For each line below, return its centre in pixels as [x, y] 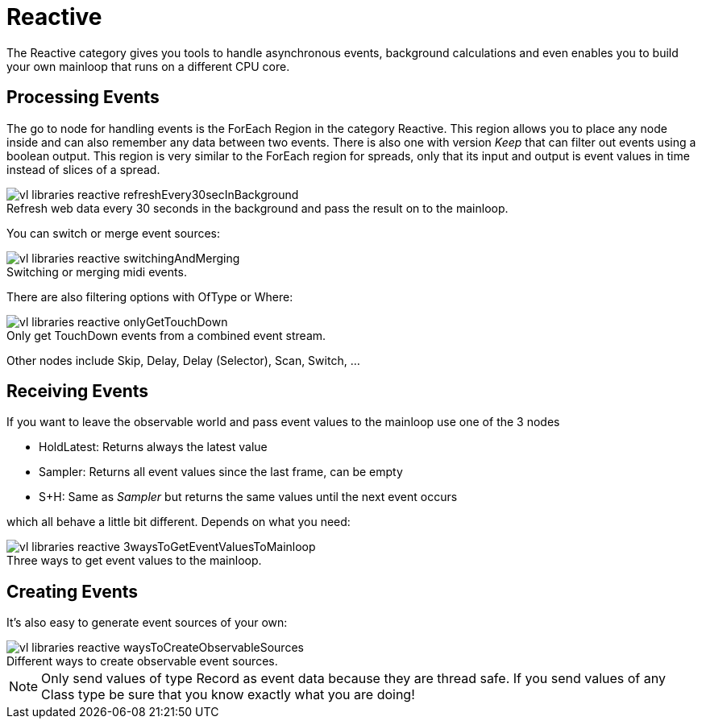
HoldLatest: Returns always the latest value [153, 447]
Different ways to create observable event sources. [142, 661]
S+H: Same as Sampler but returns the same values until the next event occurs [248, 497]
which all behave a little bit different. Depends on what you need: [179, 522]
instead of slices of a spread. [83, 169]
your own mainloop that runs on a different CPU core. [148, 66]
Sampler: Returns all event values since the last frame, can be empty [221, 472]
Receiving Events [78, 391]
